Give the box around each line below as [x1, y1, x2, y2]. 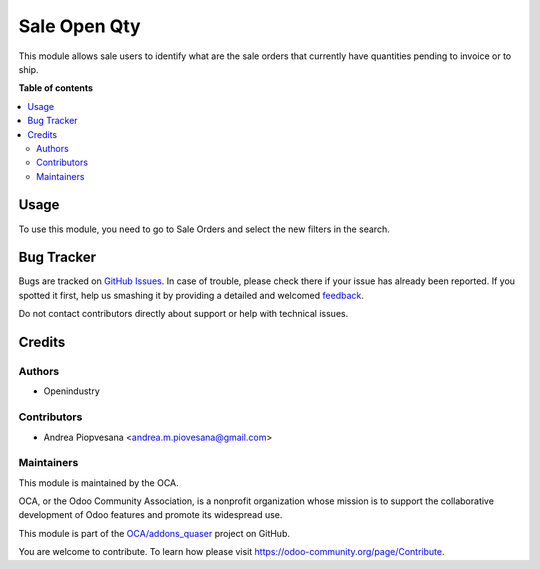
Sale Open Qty [18, 15, 141, 37]
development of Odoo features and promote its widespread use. [18, 509, 283, 521]
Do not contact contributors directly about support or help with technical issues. [18, 308, 349, 320]
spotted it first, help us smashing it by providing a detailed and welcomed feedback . [18, 289, 365, 301]
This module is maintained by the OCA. [18, 476, 179, 489]
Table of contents [18, 82, 94, 94]
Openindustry [43, 385, 100, 397]
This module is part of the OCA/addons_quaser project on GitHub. [18, 527, 290, 539]
